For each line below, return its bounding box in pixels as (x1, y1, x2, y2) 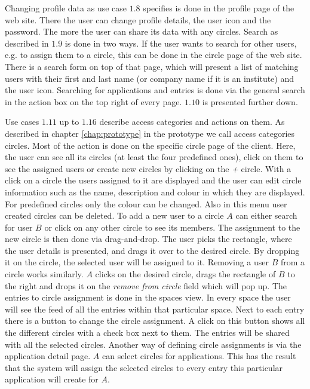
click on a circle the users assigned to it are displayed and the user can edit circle (5, 174, 302, 186)
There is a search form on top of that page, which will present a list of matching (5, 60, 299, 72)
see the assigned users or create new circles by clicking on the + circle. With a (5, 162, 291, 174)
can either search (235, 209, 297, 222)
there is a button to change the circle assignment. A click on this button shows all (5, 314, 305, 327)
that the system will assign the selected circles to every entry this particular (5, 361, 283, 373)
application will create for (5, 373, 99, 385)
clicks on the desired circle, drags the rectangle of (95, 268, 276, 280)
